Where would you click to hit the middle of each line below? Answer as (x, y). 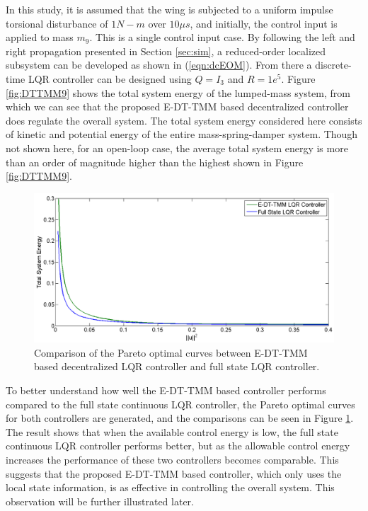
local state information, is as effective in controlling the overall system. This (170, 487)
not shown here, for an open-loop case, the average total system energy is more (177, 148)
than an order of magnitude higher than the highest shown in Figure (155, 162)
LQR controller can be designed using (110, 78)
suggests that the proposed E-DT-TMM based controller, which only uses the (174, 473)
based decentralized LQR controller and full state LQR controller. (177, 366)
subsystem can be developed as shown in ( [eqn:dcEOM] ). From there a (159, 65)
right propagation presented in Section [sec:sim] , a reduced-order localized (166, 51)
